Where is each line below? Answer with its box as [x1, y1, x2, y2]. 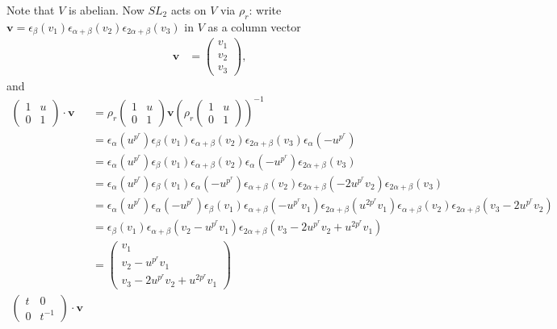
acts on [170, 2, 207, 18]
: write [249, 2, 282, 18]
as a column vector [207, 18, 301, 35]
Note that [6, 2, 55, 18]
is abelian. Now [69, 2, 144, 18]
